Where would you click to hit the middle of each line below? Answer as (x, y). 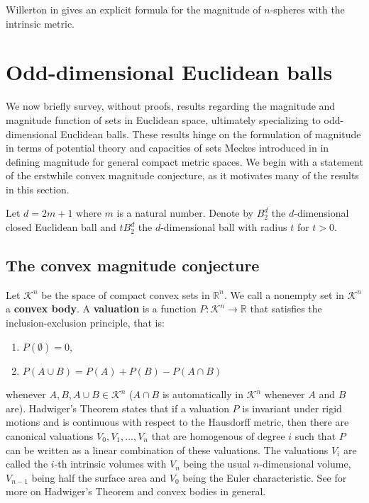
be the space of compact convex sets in (126, 294)
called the (27, 464)
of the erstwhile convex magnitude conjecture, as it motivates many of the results (182, 175)
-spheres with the (307, 9)
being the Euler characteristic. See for (265, 477)
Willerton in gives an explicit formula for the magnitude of (133, 9)
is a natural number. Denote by (185, 213)
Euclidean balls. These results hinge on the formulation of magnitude (211, 134)
